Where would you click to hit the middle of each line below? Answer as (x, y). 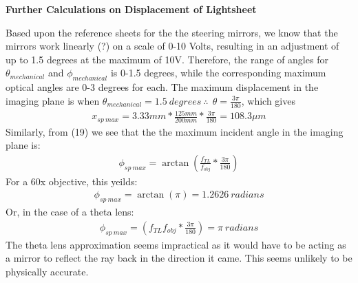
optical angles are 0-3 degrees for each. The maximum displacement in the (162, 87)
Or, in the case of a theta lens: (70, 212)
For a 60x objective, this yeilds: (72, 181)
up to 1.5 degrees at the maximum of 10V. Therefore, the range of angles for (167, 59)
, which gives (268, 100)
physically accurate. (47, 271)
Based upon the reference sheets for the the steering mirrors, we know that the (172, 32)
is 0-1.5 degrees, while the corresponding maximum (218, 73)
